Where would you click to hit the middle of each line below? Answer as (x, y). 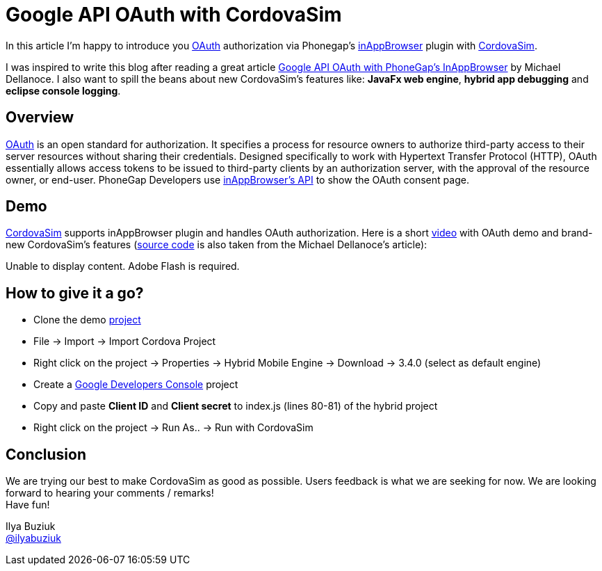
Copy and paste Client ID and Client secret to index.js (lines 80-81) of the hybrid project (236, 406)
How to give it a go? (75, 293)
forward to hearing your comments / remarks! (110, 493)
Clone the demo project (87, 320)
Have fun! (28, 505)
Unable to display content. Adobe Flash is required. (123, 266)
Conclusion (46, 454)
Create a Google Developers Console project (136, 385)
